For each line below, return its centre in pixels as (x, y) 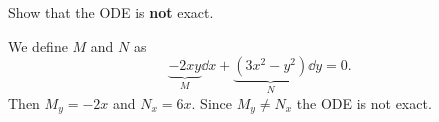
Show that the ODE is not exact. (111, 12)
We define (38, 45)
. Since (211, 102)
